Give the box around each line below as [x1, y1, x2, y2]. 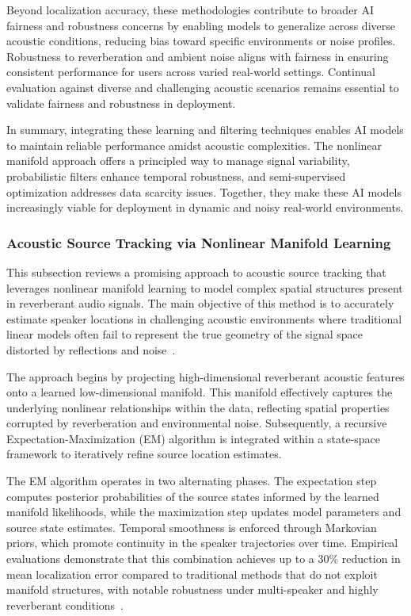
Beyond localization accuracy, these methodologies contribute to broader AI [6, 2, 375, 17]
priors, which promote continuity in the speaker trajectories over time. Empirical [6, 534, 398, 551]
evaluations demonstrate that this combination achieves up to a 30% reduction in [6, 550, 401, 567]
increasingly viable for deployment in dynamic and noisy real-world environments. [6, 199, 404, 216]
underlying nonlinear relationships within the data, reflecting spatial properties [6, 399, 390, 415]
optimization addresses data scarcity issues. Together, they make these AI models [6, 183, 401, 200]
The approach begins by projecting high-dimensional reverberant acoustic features [6, 368, 405, 385]
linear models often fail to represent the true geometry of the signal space [6, 326, 363, 342]
